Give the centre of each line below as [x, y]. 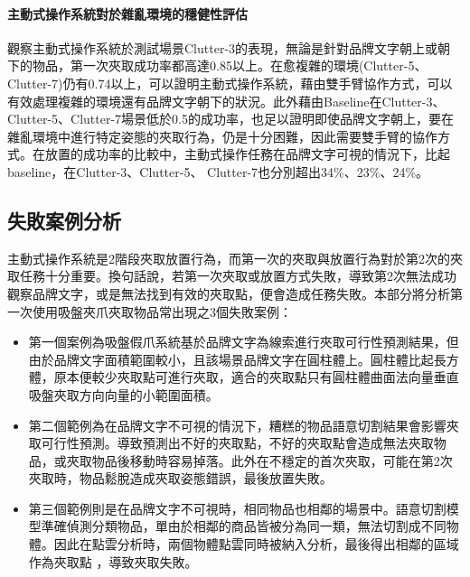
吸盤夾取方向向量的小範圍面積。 [123, 394]
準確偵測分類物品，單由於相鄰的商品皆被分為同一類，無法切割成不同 [244, 526]
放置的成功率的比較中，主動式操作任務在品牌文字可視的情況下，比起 [247, 154]
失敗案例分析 [64, 220]
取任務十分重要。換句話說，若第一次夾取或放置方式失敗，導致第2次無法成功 [232, 276]
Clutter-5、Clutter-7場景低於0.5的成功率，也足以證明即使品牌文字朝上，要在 [230, 119]
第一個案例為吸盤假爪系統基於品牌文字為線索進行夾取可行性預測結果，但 [244, 342]
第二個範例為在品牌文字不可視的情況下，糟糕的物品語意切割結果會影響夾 [244, 425]
